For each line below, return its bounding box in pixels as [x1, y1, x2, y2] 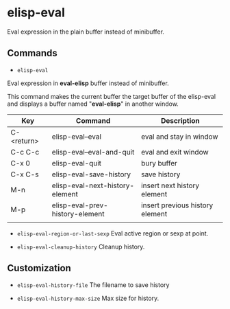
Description [160, 115, 200, 125]
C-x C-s [10, 170, 39, 179]
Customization [7, 262, 72, 274]
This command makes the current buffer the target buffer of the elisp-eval [7, 92, 216, 100]
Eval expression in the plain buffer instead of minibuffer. [7, 27, 164, 36]
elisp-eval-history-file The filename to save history [16, 280, 170, 289]
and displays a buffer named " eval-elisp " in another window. [7, 100, 179, 108]
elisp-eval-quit [51, 158, 101, 168]
